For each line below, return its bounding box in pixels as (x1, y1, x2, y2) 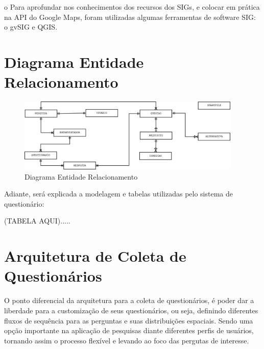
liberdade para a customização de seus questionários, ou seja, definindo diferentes (4, 305, 258, 315)
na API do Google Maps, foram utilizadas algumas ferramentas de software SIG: (4, 11, 256, 22)
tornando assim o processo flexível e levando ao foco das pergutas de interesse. (4, 335, 249, 345)
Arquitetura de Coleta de (4, 245, 186, 266)
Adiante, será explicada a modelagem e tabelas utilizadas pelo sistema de (4, 188, 233, 199)
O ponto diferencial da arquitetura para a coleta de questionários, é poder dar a (4, 295, 254, 306)
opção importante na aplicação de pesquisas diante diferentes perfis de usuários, (4, 325, 254, 336)
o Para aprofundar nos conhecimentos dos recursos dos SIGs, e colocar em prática (4, 2, 260, 12)
